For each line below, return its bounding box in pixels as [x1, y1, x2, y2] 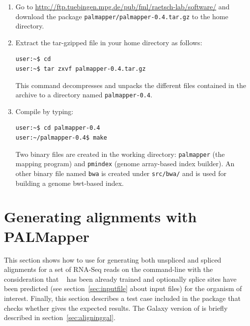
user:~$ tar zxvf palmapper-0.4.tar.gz [15, 65, 146, 73]
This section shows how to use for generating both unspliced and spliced [4, 254, 222, 265]
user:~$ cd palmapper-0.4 [15, 124, 100, 132]
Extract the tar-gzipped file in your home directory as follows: [15, 37, 202, 47]
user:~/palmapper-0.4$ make [15, 134, 107, 142]
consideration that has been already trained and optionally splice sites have [4, 273, 237, 284]
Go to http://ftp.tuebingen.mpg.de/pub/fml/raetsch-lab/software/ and [15, 1, 230, 11]
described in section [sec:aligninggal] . [4, 312, 116, 323]
